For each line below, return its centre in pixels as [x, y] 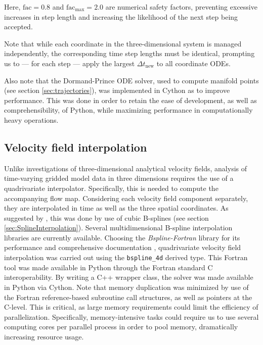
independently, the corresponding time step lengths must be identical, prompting [129, 53]
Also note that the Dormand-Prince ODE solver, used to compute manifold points [131, 80]
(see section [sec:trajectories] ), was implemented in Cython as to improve [117, 90]
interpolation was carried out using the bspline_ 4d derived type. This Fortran [126, 257]
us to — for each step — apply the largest [70, 63]
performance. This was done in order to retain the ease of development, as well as [130, 100]
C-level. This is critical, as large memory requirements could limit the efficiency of [131, 307]
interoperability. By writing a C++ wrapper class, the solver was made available [129, 277]
